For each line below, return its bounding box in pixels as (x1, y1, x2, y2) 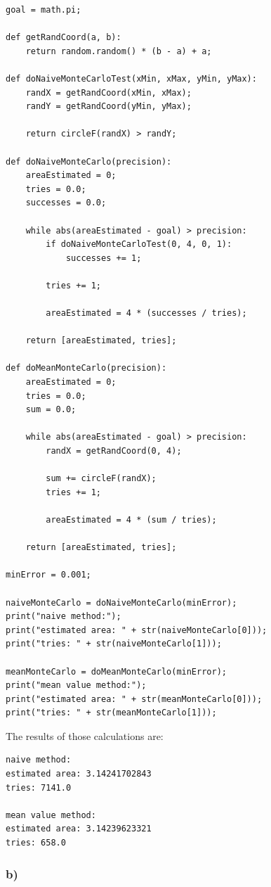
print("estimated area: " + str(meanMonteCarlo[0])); (6, 694, 263, 704)
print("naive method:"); (6, 611, 121, 622)
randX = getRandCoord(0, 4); (46, 446, 182, 456)
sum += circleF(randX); (46, 473, 157, 484)
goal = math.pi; (6, 5, 81, 15)
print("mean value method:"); (6, 680, 147, 691)
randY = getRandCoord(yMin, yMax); (25, 101, 192, 112)
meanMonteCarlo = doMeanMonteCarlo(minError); (6, 666, 227, 677)
